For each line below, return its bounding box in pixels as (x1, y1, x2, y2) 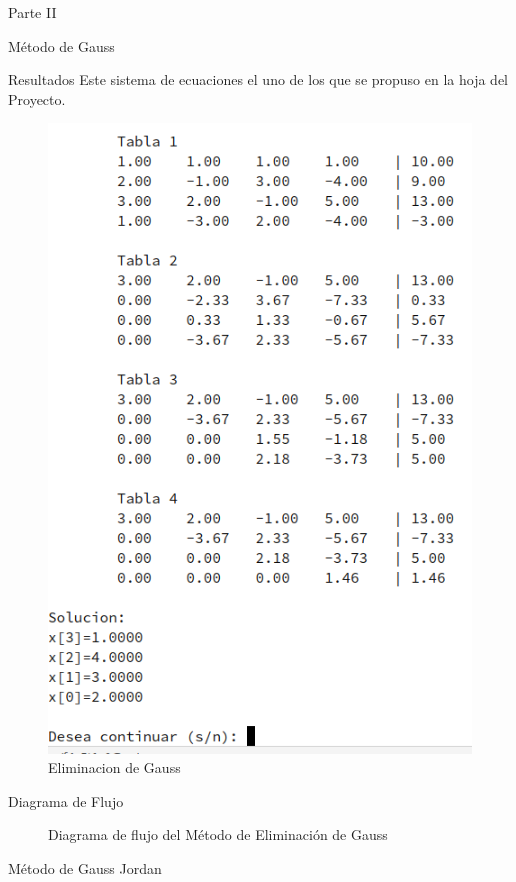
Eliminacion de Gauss (48, 757, 181, 778)
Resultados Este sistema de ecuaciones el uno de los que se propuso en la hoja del (8, 69, 509, 90)
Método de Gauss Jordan (8, 857, 162, 878)
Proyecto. (8, 88, 66, 109)
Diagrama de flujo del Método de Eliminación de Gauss (48, 824, 388, 845)
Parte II (8, 2, 57, 22)
